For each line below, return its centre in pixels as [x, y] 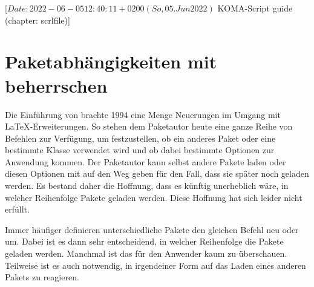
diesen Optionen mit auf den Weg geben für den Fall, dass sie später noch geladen [157, 173]
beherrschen [56, 85]
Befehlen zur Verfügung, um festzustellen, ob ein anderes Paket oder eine [140, 138]
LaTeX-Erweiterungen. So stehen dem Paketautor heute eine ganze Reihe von [149, 126]
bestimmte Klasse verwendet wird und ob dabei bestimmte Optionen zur [140, 150]
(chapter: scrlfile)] [38, 20]
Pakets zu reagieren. [42, 277]
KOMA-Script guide [255, 8]
